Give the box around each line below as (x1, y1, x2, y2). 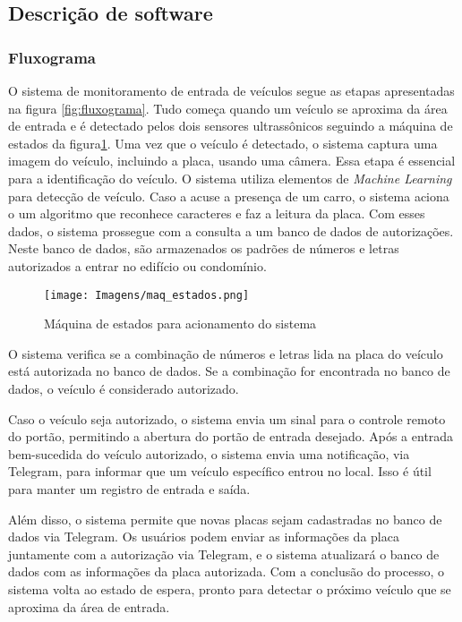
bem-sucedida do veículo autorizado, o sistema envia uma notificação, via (8, 444, 410, 463)
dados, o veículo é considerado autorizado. (8, 379, 239, 397)
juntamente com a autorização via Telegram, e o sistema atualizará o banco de (8, 544, 440, 563)
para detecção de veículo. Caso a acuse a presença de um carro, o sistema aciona (8, 186, 449, 205)
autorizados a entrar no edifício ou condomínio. (8, 256, 267, 275)
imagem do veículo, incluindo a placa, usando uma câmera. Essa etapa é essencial (8, 151, 456, 170)
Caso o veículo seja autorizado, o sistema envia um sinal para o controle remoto (8, 409, 446, 428)
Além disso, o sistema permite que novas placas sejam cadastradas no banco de (8, 509, 442, 528)
